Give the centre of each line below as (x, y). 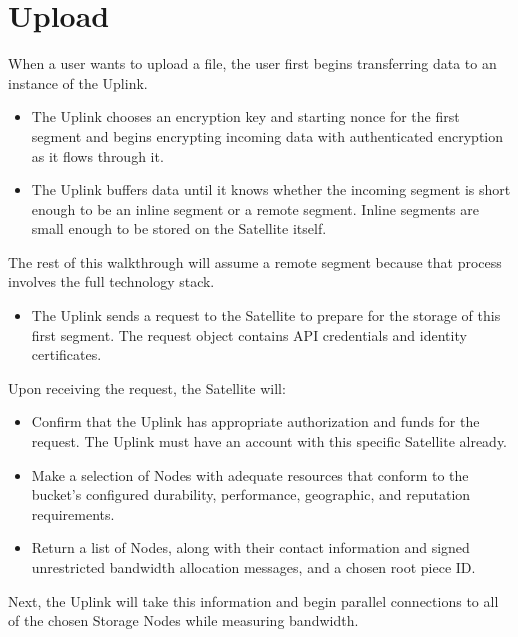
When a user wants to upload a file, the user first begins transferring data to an (252, 63)
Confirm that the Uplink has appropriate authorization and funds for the (255, 421)
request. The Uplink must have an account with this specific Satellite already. (269, 441)
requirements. (73, 513)
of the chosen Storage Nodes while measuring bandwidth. (183, 620)
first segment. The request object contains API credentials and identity (249, 334)
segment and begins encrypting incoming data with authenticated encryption (267, 135)
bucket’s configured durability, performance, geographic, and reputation (251, 494)
